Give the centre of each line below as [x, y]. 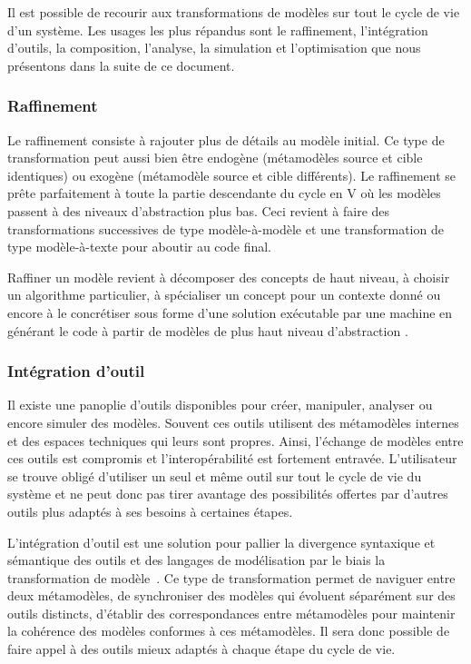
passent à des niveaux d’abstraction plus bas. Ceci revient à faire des [199, 210]
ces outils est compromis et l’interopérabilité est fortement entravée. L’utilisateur [232, 458]
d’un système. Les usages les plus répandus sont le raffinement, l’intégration [218, 30]
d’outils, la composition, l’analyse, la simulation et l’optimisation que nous [214, 48]
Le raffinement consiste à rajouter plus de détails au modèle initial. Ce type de [226, 139]
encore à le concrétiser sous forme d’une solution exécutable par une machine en [230, 312]
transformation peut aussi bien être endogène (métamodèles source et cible [215, 158]
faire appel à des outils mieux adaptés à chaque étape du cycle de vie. [201, 649]
